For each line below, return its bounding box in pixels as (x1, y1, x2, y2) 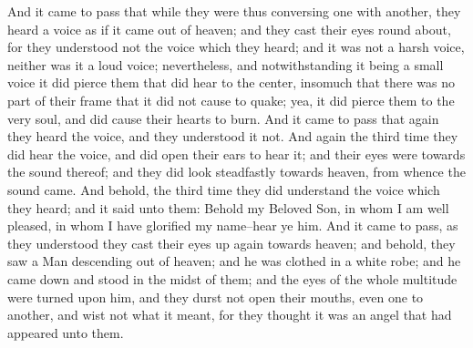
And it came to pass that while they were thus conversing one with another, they (7, 2, 461, 20)
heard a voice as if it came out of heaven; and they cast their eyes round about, (7, 19, 451, 38)
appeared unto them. (7, 322, 124, 342)
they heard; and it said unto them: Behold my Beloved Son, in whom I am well (7, 198, 449, 217)
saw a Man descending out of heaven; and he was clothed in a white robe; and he (7, 251, 461, 271)
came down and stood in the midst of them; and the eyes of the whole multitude (7, 269, 458, 288)
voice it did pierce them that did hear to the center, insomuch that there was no (7, 73, 456, 92)
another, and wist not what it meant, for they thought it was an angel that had (7, 305, 452, 324)
